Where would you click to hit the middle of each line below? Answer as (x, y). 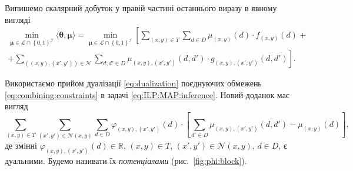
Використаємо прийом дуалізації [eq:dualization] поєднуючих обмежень (133, 83)
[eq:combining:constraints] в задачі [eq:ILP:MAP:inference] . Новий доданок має (147, 94)
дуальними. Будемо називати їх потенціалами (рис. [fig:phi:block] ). (126, 161)
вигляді (18, 19)
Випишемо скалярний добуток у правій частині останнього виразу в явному (141, 8)
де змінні (21, 145)
